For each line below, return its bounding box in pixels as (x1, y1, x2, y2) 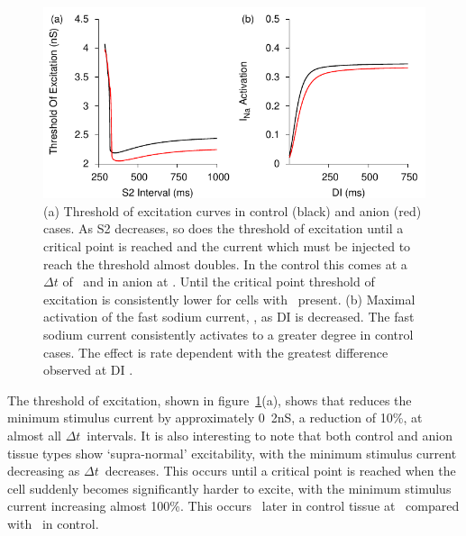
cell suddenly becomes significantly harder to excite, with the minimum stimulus (7, 478, 452, 497)
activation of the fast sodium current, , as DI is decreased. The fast (43, 307, 415, 326)
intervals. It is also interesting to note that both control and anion (87, 426, 453, 445)
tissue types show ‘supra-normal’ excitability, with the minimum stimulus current (7, 443, 457, 462)
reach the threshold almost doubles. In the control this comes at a (43, 254, 407, 273)
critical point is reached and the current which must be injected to (43, 237, 411, 256)
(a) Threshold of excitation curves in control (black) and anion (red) (43, 201, 422, 220)
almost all (7, 426, 61, 445)
